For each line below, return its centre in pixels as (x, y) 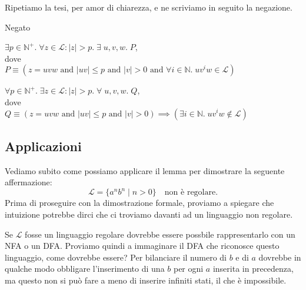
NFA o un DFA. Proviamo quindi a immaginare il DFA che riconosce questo (142, 246)
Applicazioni (43, 146)
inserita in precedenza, (253, 269)
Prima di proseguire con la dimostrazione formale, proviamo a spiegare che (139, 203)
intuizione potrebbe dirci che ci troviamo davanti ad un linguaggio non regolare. (149, 214)
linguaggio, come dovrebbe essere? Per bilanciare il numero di (116, 257)
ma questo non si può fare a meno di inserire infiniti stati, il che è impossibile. (146, 280)
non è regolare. (191, 193)
